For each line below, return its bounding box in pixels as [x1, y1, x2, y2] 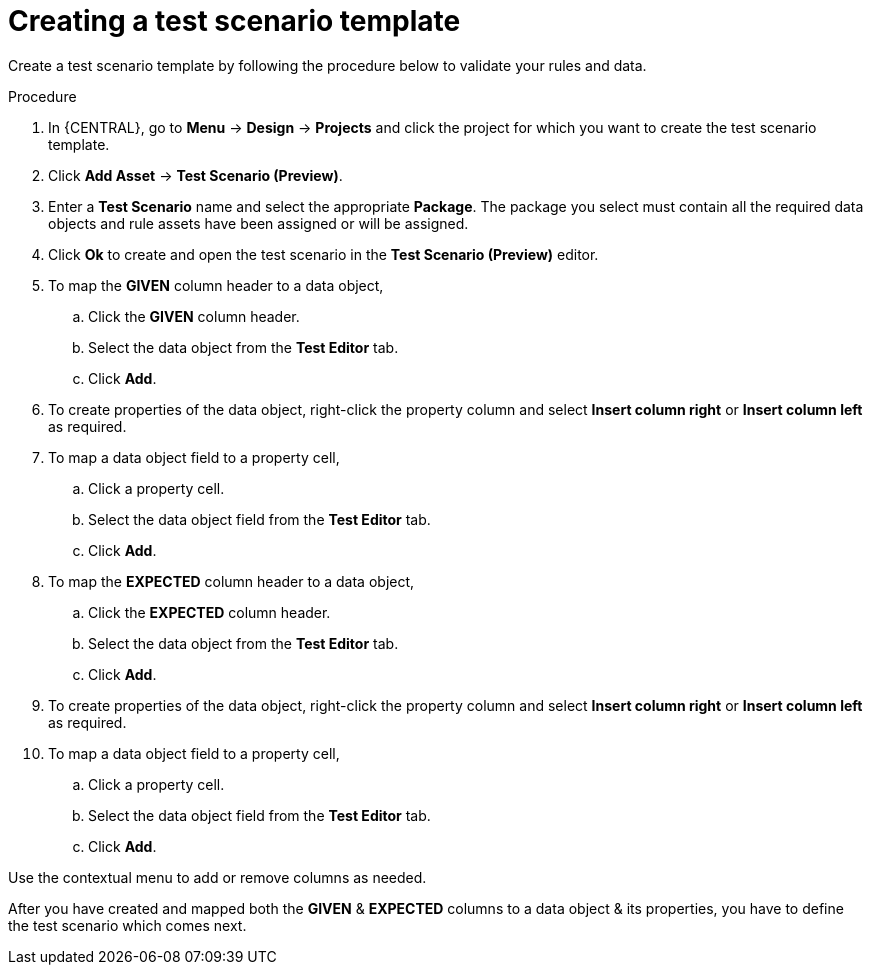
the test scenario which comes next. [8, 916, 247, 934]
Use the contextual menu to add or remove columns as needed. [8, 868, 427, 886]
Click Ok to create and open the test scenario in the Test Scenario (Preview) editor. [48, 245, 599, 263]
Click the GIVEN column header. [88, 307, 300, 325]
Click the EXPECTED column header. [88, 603, 331, 621]
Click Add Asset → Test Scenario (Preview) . [48, 166, 343, 184]
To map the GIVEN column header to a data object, [48, 276, 384, 294]
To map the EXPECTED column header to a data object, [48, 572, 415, 590]
